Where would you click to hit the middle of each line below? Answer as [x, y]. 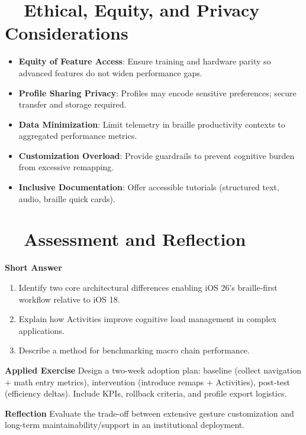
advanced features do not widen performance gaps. [110, 72]
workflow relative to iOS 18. [69, 299]
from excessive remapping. [66, 167]
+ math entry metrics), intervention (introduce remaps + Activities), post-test [148, 382]
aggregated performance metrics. [78, 136]
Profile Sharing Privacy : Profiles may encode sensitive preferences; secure [157, 92]
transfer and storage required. [73, 104]
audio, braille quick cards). [67, 198]
